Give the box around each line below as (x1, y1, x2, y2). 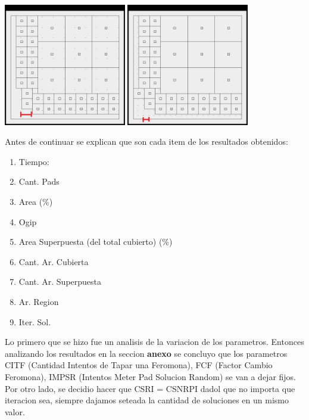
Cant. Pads (18, 175, 60, 188)
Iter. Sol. (18, 315, 51, 328)
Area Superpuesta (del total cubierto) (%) (18, 235, 173, 248)
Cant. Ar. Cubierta (18, 255, 89, 267)
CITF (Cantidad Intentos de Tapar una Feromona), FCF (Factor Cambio (5, 359, 273, 371)
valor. (5, 405, 25, 418)
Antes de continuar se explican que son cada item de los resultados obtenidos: (5, 135, 288, 148)
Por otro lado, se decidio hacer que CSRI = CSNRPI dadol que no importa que (5, 382, 295, 394)
